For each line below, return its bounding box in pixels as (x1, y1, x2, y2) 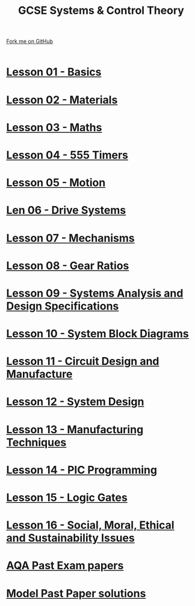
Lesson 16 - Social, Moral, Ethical (6, 518, 175, 532)
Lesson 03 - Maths (6, 120, 102, 134)
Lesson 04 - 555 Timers (6, 148, 128, 162)
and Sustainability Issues (6, 531, 135, 545)
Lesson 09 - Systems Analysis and (6, 286, 184, 300)
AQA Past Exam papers (6, 559, 124, 573)
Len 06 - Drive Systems (6, 204, 126, 218)
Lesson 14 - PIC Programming (6, 463, 158, 477)
